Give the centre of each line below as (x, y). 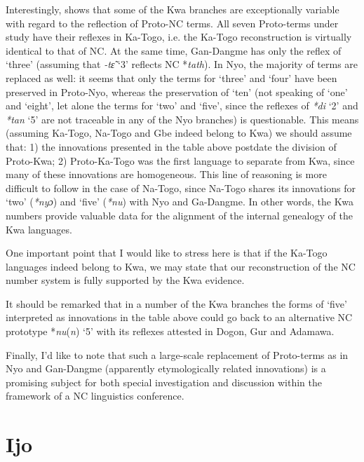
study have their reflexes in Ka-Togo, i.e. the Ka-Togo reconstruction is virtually (179, 37)
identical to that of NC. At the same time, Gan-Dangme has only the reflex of (174, 50)
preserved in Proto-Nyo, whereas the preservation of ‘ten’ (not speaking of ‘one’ (177, 91)
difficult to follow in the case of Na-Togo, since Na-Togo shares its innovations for (181, 188)
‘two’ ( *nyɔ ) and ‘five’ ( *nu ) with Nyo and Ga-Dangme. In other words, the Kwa (180, 202)
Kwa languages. (39, 229)
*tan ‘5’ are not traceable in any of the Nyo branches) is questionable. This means (182, 119)
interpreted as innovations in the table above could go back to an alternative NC (179, 317)
